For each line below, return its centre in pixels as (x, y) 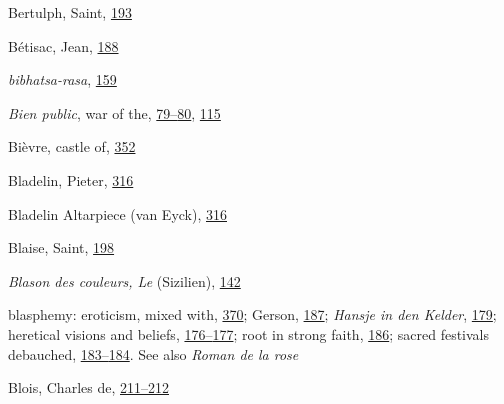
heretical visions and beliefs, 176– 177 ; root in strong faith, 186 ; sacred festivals (249, 333)
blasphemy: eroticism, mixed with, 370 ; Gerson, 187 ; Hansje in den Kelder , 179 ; (252, 314)
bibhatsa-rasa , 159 (62, 79)
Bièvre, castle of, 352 (72, 146)
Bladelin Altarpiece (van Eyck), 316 (117, 213)
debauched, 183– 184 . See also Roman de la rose (153, 353)
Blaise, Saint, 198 (61, 247)
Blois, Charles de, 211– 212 (88, 387)
